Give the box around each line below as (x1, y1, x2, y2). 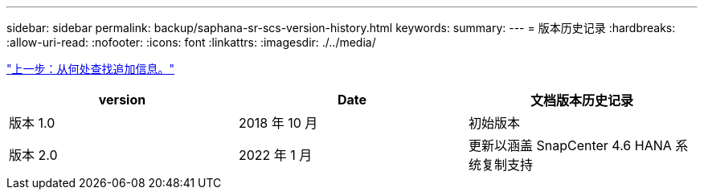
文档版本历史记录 (530, 92, 633, 108)
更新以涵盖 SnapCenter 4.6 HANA (468, 137, 672, 153)
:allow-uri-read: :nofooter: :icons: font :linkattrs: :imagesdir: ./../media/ (6, 35, 376, 49)
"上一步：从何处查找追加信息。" (6, 62, 175, 76)
